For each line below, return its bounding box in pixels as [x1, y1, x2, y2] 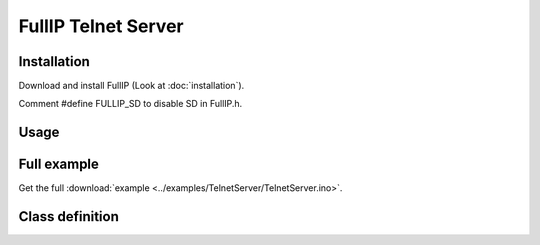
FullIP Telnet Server [18, 15, 184, 37]
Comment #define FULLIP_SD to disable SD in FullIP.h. [18, 98, 243, 110]
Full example [18, 156, 100, 173]
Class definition [18, 208, 119, 225]
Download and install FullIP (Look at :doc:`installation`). [18, 80, 245, 92]
